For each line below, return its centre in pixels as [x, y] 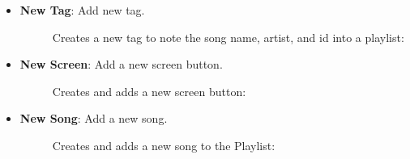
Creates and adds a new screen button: [149, 91]
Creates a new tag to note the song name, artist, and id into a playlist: [228, 37]
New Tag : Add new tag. [82, 10]
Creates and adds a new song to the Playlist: [164, 145]
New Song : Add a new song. [94, 118]
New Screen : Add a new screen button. [121, 64]
